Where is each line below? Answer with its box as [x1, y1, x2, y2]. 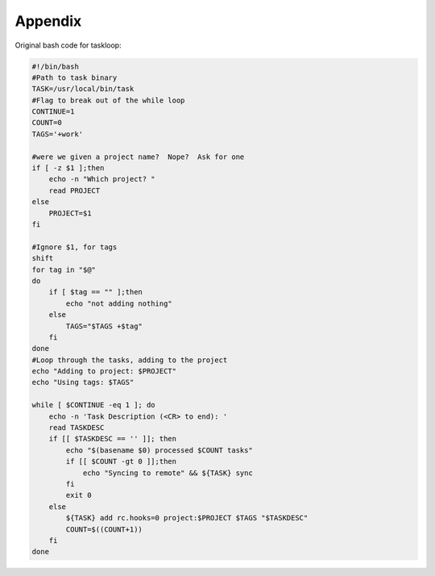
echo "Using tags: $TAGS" [31, 378, 135, 387]
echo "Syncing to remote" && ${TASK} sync [82, 468, 253, 478]
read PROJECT [48, 186, 101, 195]
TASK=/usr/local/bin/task [31, 85, 135, 94]
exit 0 [65, 490, 92, 500]
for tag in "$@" [31, 265, 97, 274]
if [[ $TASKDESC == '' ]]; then [48, 434, 177, 444]
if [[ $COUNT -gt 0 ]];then [65, 457, 177, 466]
